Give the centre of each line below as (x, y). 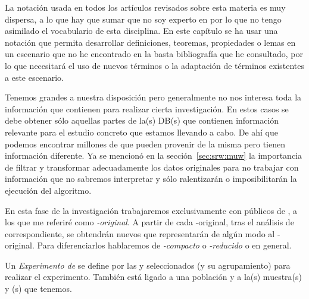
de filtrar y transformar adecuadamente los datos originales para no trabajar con (152, 167)
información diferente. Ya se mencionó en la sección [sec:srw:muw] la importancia (154, 155)
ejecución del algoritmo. (48, 190)
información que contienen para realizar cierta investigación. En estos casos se (147, 108)
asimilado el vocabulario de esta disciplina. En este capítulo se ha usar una (141, 31)
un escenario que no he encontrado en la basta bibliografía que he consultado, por (154, 54)
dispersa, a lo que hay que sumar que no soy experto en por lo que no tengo (143, 19)
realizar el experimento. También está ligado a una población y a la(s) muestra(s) (153, 277)
